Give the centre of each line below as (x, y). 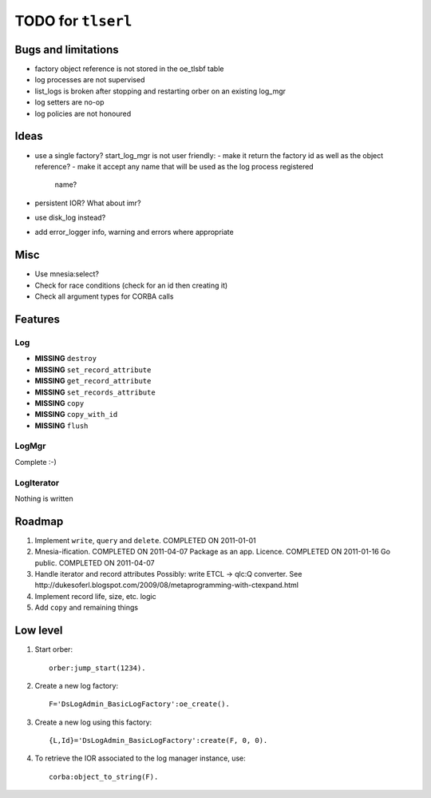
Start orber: (54, 649)
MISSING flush (61, 425)
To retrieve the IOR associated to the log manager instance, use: (140, 758)
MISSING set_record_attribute (93, 369)
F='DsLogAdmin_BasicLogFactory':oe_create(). (140, 704)
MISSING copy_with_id (76, 415)
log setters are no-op (69, 102)
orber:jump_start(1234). (97, 668)
